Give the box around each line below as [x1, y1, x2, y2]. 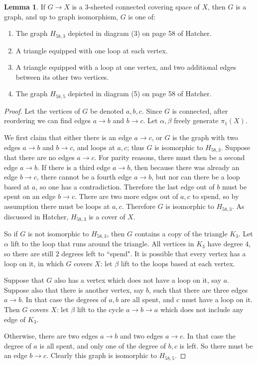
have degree [207, 238, 243, 249]
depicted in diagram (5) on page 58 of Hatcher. [68, 88, 212, 99]
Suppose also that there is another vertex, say [4, 284, 144, 295]
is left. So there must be [179, 340, 253, 351]
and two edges [120, 331, 163, 341]
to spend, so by [192, 191, 239, 201]
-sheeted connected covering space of [88, 1, 200, 11]
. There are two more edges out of [75, 191, 178, 201]
